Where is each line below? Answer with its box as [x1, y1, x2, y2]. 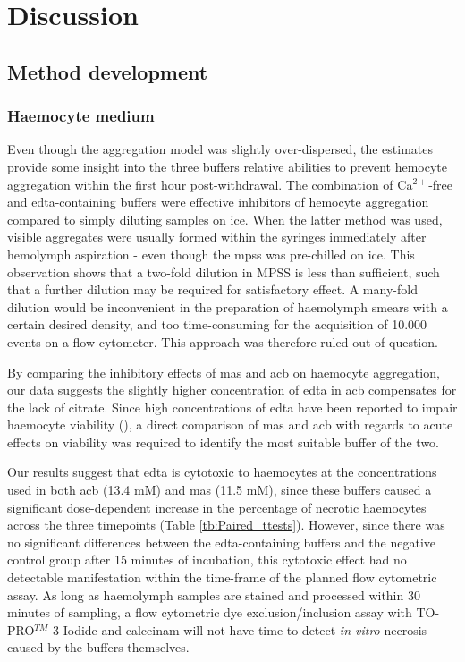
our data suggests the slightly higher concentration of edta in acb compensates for [7, 380, 457, 399]
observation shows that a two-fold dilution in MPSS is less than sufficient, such [7, 262, 440, 281]
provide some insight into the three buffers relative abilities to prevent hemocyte [7, 157, 448, 175]
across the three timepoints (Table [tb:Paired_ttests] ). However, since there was [7, 515, 445, 534]
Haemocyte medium [7, 105, 155, 127]
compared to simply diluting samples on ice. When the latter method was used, [7, 209, 443, 228]
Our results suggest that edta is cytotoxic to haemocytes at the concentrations [7, 463, 437, 481]
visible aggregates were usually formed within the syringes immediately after [7, 227, 427, 246]
